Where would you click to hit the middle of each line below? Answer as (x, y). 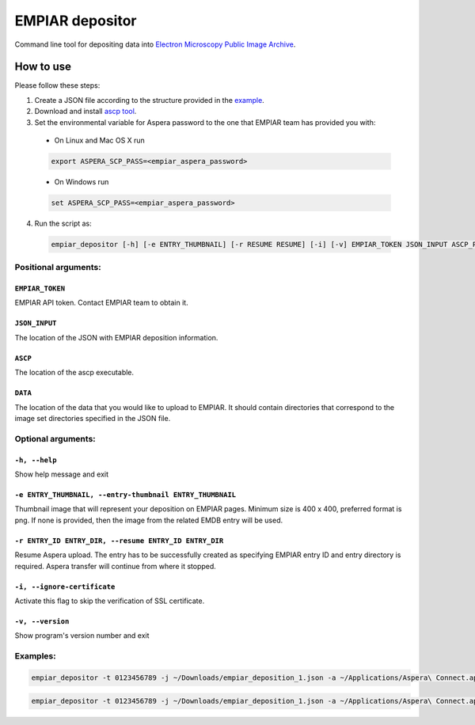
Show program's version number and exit (82, 636)
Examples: (35, 656)
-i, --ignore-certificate (65, 586)
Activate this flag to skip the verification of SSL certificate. (110, 601)
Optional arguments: (55, 438)
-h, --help (36, 460)
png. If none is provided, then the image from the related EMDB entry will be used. (149, 520)
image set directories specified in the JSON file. (93, 419)
